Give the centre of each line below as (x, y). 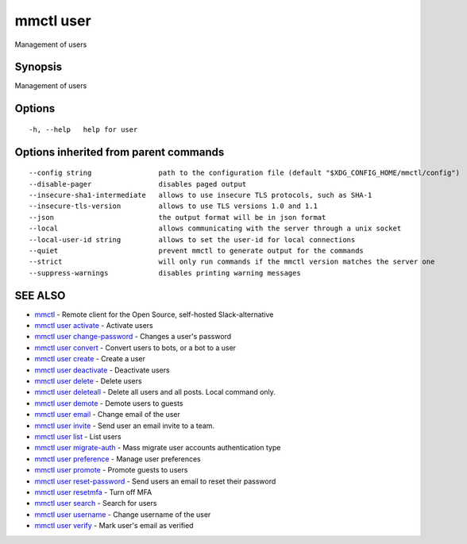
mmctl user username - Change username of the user (123, 514)
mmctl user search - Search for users (96, 503)
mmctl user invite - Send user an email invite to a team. (124, 426)
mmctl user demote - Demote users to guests (109, 403)
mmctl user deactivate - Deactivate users (102, 370)
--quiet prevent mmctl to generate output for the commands (197, 251)
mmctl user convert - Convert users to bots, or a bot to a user (135, 347)
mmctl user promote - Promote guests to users (111, 470)
